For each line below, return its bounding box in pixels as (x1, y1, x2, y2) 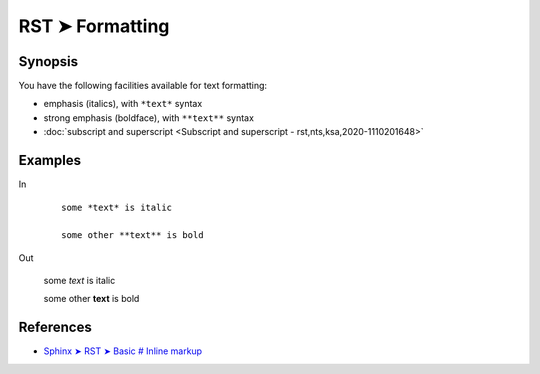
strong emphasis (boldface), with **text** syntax (43, 111, 255, 124)
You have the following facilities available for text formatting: (18, 80, 268, 92)
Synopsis (18, 53, 79, 70)
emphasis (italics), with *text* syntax (43, 98, 203, 110)
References (18, 319, 92, 336)
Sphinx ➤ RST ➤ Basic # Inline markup (43, 345, 203, 357)
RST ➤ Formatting (18, 15, 170, 37)
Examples (18, 152, 82, 169)
